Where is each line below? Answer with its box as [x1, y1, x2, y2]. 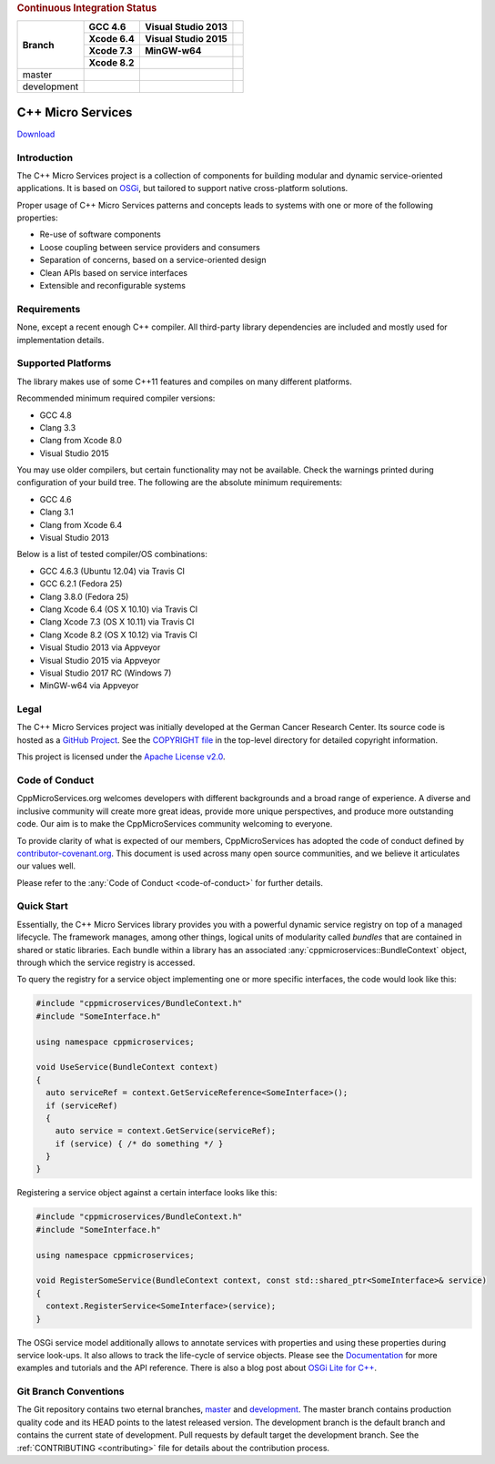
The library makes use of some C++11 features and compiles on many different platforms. [16, 376, 352, 387]
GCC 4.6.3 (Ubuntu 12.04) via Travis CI [39, 565, 186, 576]
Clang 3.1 [39, 506, 75, 518]
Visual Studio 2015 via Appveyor [39, 655, 161, 666]
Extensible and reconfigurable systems [39, 280, 187, 291]
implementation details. [16, 334, 105, 345]
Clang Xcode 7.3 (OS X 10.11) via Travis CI [39, 616, 195, 627]
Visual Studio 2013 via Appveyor [39, 642, 161, 653]
